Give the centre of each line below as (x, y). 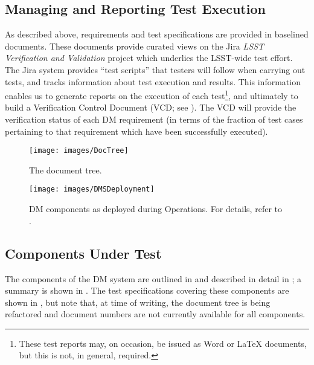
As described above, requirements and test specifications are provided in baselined (157, 34)
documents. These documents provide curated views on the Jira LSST (135, 46)
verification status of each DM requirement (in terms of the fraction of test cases (154, 119)
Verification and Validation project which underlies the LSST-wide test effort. (149, 58)
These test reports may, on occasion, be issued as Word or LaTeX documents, (163, 343)
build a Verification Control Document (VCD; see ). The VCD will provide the (151, 107)
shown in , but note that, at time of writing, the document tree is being (138, 302)
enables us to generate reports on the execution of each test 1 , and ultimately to (152, 95)
